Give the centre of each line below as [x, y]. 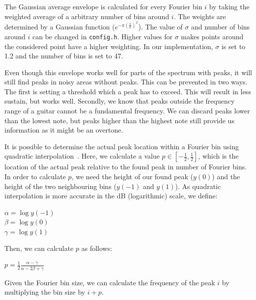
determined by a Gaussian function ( [60, 27]
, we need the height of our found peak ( [132, 177]
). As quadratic [198, 186]
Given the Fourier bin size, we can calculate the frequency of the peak [110, 282]
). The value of [160, 27]
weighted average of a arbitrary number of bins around [87, 16]
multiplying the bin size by [45, 292]
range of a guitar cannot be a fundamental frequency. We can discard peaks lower [127, 111]
